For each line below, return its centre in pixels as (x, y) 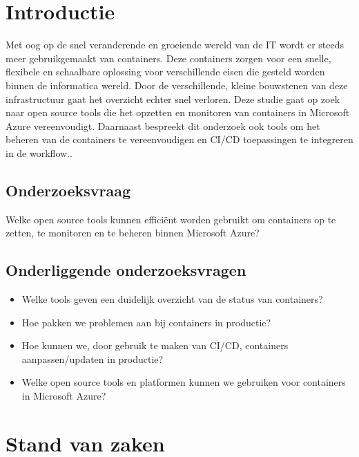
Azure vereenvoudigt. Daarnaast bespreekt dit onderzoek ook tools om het (163, 125)
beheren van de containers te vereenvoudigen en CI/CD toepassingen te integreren (179, 139)
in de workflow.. (39, 152)
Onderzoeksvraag (68, 190)
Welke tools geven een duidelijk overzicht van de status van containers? (172, 299)
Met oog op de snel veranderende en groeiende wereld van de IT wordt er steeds (175, 45)
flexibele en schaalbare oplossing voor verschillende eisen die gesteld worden (165, 72)
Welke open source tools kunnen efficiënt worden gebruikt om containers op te (171, 219)
